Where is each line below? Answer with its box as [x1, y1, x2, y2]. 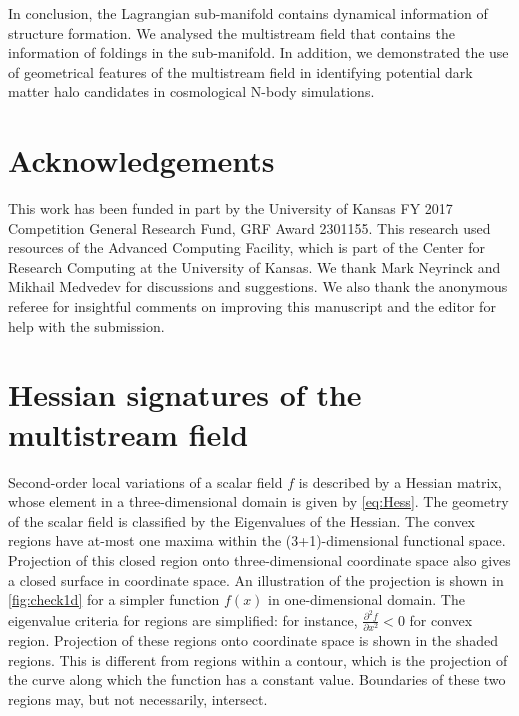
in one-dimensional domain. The [268, 589, 465, 610]
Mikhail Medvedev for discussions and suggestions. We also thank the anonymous [8, 276, 508, 297]
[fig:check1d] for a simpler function [8, 589, 220, 610]
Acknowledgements [8, 140, 275, 181]
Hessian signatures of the [8, 374, 362, 415]
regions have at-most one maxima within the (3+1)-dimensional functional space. [8, 530, 506, 551]
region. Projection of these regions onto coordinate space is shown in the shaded [8, 630, 499, 651]
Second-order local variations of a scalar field [8, 471, 283, 492]
